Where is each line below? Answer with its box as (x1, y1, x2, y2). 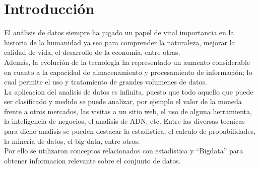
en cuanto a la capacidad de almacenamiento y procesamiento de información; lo (4, 66, 252, 77)
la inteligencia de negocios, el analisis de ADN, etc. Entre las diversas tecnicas (4, 116, 245, 126)
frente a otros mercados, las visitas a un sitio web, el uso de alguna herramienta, (4, 106, 252, 116)
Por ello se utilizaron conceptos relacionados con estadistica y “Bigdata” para (4, 145, 243, 156)
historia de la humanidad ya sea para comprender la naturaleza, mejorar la (4, 37, 235, 47)
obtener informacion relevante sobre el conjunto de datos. (4, 155, 181, 165)
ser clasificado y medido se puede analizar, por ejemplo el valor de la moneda (4, 96, 242, 107)
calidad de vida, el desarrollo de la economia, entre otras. (4, 47, 180, 57)
